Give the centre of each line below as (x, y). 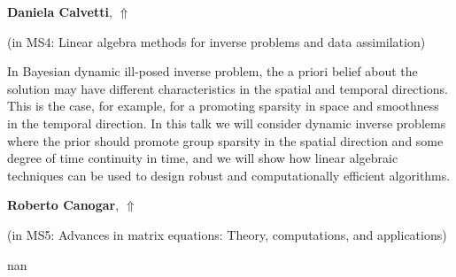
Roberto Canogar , (63, 205)
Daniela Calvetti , (60, 12)
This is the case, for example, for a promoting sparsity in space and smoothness (223, 106)
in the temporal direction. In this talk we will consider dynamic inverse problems (227, 123)
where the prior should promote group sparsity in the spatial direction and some (225, 140)
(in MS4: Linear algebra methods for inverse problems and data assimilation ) (216, 41)
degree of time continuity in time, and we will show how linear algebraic (203, 158)
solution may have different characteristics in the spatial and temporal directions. (228, 88)
